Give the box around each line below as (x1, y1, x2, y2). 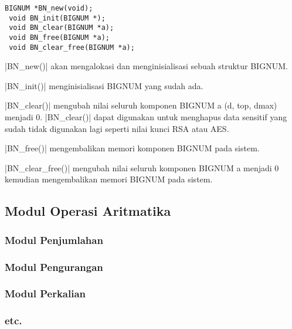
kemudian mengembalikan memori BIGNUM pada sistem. (5, 173, 213, 185)
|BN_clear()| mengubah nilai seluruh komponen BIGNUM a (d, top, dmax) (5, 99, 277, 111)
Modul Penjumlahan (5, 232, 103, 247)
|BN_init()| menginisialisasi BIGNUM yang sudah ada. (5, 79, 203, 91)
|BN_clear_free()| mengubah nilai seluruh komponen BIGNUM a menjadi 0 (5, 161, 279, 174)
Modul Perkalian (5, 286, 86, 301)
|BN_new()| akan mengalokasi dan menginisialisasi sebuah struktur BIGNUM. (5, 60, 288, 72)
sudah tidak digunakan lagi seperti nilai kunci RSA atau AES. (5, 122, 229, 134)
